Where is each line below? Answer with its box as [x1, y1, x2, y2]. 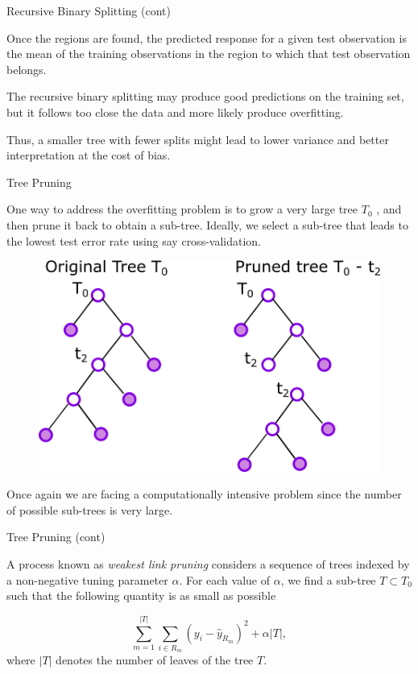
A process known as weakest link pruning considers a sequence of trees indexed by [6, 556, 410, 573]
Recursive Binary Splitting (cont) [6, 2, 171, 19]
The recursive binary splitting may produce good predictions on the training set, [6, 88, 404, 105]
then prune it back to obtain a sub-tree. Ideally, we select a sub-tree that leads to [6, 216, 408, 233]
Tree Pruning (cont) [6, 528, 106, 545]
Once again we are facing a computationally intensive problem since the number [6, 486, 402, 502]
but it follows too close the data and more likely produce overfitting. [6, 103, 344, 120]
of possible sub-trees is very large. [6, 501, 173, 518]
